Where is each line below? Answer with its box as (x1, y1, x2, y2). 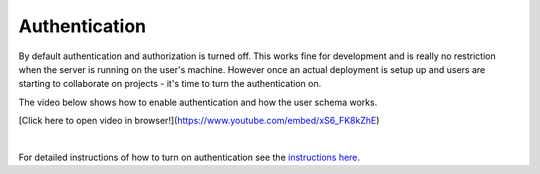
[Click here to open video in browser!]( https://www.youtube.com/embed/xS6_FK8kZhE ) (18, 115, 380, 127)
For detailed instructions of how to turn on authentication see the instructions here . (18, 151, 360, 163)
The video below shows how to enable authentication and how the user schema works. (18, 96, 378, 108)
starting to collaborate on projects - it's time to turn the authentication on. (18, 78, 322, 90)
